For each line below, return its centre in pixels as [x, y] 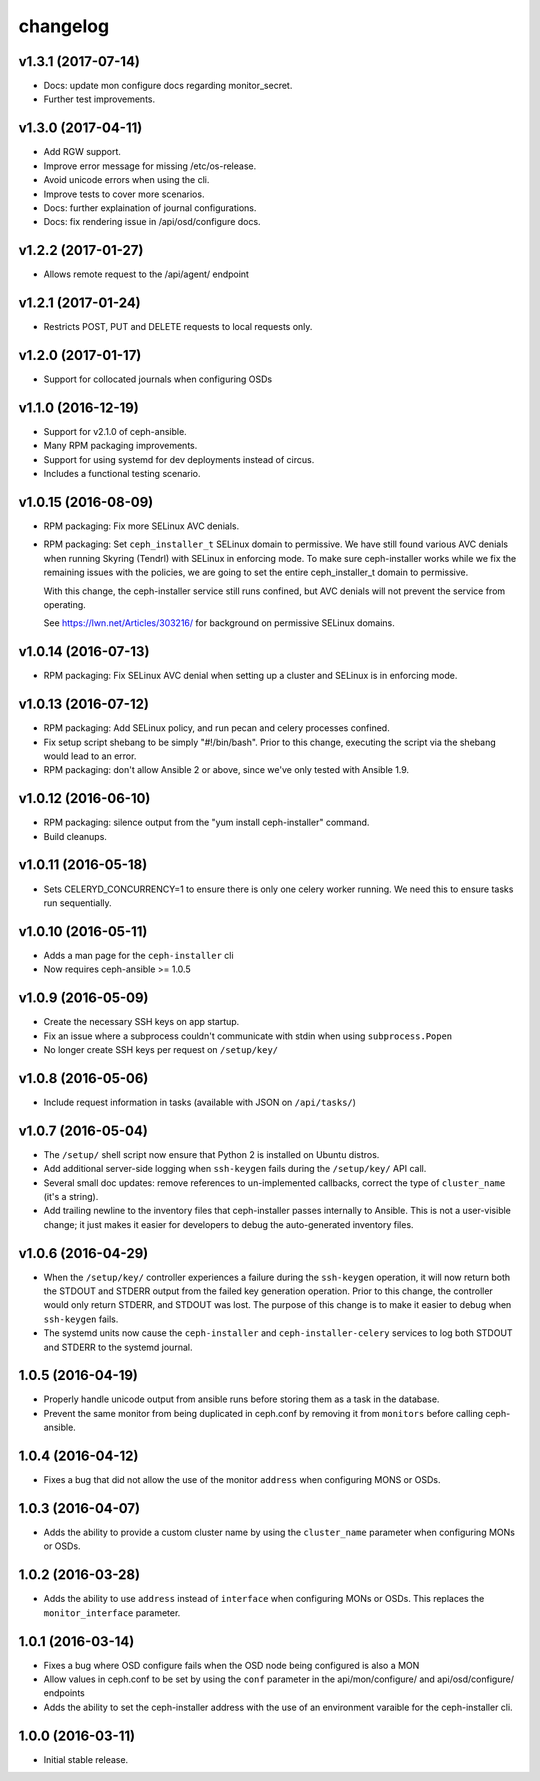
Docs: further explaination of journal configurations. [150, 207]
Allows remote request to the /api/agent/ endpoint [146, 274]
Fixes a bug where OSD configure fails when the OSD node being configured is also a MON [231, 1665]
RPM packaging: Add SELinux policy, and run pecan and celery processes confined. [216, 728]
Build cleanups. [75, 836]
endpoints [64, 1693]
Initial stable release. [86, 1759]
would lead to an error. [90, 756]
